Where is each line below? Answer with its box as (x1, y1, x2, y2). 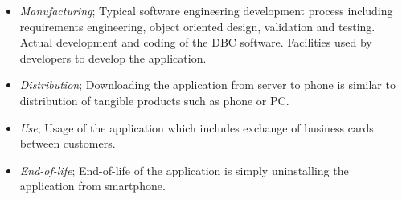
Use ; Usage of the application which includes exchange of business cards (19, 119, 374, 136)
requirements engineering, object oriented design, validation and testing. (19, 18, 375, 35)
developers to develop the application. (19, 49, 207, 66)
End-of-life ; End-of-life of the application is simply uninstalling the (19, 161, 349, 178)
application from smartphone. (19, 177, 166, 194)
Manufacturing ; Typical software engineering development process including (19, 2, 393, 18)
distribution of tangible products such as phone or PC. (19, 91, 289, 108)
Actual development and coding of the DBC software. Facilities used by (19, 34, 372, 51)
